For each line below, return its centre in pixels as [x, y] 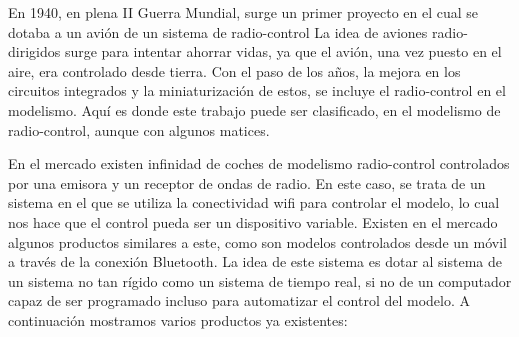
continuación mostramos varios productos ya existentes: [178, 319]
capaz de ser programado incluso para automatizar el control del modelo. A [239, 300]
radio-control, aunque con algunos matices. [139, 129]
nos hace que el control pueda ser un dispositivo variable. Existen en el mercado [253, 221]
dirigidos [34, 51]
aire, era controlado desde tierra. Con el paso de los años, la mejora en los [234, 70]
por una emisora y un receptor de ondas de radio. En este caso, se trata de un [247, 182]
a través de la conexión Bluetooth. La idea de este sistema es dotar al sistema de [255, 261]
